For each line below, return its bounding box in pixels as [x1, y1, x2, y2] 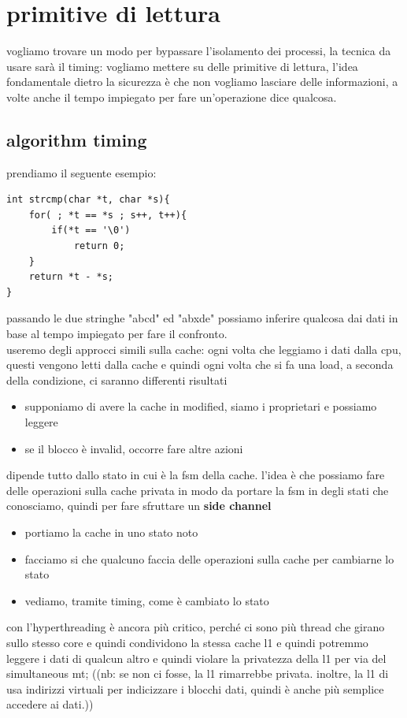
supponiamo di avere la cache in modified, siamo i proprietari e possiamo [24, 398, 377, 415]
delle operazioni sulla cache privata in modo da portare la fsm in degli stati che [6, 482, 389, 498]
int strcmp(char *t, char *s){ [6, 194, 170, 206]
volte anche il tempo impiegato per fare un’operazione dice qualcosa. [6, 88, 337, 105]
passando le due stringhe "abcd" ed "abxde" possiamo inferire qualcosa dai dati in [6, 310, 398, 326]
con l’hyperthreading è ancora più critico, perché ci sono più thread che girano [6, 619, 385, 635]
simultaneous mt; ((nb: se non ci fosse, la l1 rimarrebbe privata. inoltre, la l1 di [6, 665, 389, 682]
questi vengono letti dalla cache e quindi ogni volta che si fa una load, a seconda [6, 356, 394, 373]
